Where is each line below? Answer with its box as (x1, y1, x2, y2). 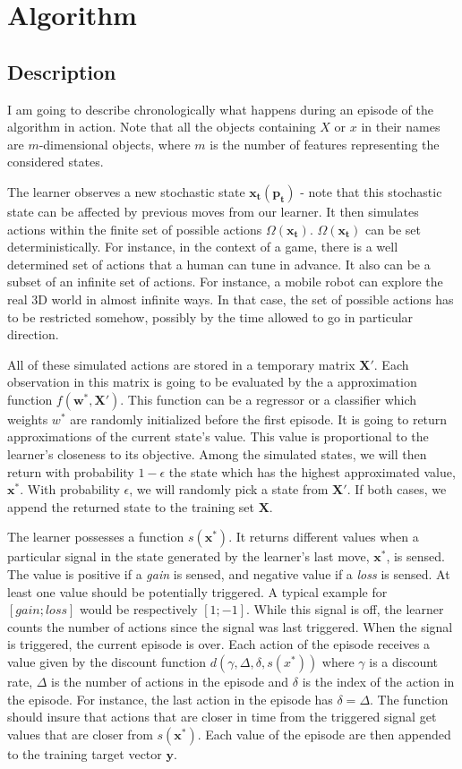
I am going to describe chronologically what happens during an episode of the (7, 99, 433, 118)
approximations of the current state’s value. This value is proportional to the (7, 427, 429, 446)
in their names (361, 117, 441, 136)
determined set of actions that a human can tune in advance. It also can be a (7, 254, 431, 273)
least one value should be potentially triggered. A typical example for (7, 582, 388, 601)
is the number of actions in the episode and (51, 672, 289, 691)
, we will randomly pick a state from (129, 480, 329, 499)
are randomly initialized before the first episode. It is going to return (70, 409, 448, 428)
